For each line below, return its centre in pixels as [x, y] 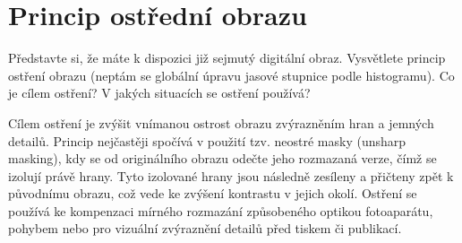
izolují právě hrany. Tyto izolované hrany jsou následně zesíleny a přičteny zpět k [231, 175]
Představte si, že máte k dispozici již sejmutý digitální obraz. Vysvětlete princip [227, 58]
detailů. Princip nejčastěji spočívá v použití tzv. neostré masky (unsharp [207, 140]
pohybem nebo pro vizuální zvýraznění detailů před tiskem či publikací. [205, 228]
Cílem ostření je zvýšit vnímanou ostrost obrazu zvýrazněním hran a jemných [221, 122]
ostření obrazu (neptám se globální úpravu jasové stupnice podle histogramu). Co [231, 75]
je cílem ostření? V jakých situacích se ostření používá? [159, 93]
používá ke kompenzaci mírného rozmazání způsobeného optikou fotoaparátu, [221, 210]
